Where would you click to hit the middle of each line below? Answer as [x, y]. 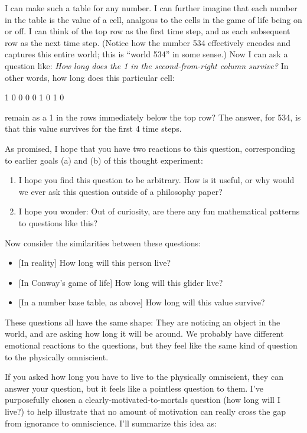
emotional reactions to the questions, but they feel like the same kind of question [151, 345]
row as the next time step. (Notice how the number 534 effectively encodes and [148, 42]
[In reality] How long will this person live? [95, 263]
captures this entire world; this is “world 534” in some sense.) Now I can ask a [146, 54]
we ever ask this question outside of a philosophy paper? [120, 191]
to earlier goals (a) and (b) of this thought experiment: [104, 160]
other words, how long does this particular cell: [90, 77]
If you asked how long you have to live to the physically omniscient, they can [144, 377]
